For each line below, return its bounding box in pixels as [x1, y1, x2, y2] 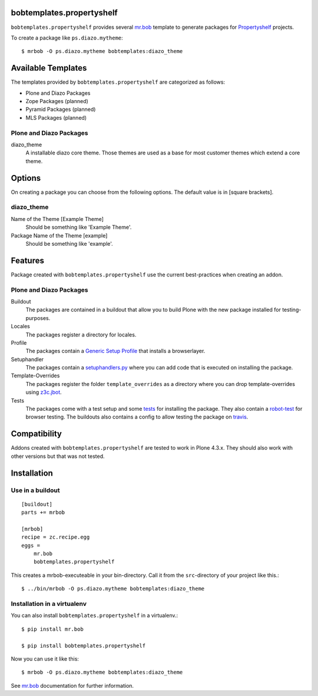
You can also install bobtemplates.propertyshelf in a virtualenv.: [11, 612, 178, 619]
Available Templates [11, 63, 87, 73]
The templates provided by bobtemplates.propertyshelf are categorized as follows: [11, 78, 226, 85]
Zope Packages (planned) [25, 97, 88, 104]
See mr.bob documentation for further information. [11, 682, 134, 689]
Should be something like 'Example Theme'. [25, 224, 132, 231]
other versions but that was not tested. [11, 453, 105, 460]
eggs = [21, 542, 41, 549]
